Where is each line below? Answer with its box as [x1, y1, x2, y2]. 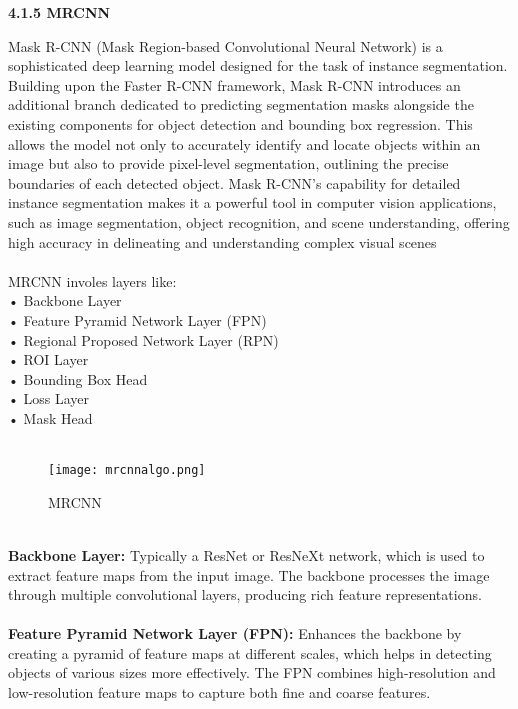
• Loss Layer [8, 388, 90, 409]
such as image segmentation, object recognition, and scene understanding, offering [8, 211, 510, 232]
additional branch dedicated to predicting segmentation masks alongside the [8, 94, 474, 115]
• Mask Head [8, 407, 93, 428]
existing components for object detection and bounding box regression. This [8, 113, 473, 134]
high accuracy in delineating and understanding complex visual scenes [8, 231, 437, 252]
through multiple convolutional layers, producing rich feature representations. [8, 584, 482, 605]
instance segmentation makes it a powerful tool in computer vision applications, [8, 192, 497, 213]
